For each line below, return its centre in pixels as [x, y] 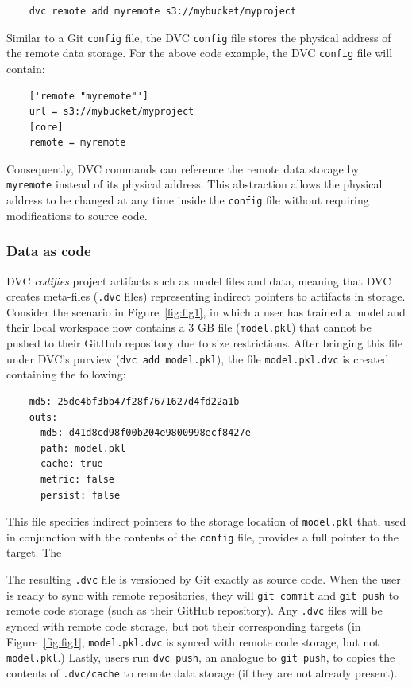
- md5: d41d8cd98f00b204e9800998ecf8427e [140, 433]
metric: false [77, 479]
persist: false [80, 495]
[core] [46, 127]
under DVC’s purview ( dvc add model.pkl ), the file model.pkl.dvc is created [198, 358]
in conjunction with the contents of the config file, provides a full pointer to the [202, 536]
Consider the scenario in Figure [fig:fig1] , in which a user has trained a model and [206, 311]
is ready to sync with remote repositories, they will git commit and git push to [203, 594]
